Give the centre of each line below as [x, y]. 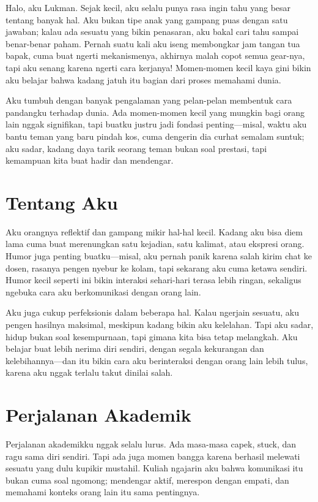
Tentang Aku [62, 202]
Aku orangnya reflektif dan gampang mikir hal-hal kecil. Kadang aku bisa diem [154, 231]
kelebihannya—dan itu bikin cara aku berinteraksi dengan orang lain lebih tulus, [157, 360]
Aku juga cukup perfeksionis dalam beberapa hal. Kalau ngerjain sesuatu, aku [153, 312]
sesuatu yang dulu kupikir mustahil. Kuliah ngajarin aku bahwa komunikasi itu [154, 468]
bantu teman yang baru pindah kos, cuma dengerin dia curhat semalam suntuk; [155, 136]
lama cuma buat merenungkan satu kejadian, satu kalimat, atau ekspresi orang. [155, 244]
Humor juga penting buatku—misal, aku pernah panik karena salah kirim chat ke [159, 256]
